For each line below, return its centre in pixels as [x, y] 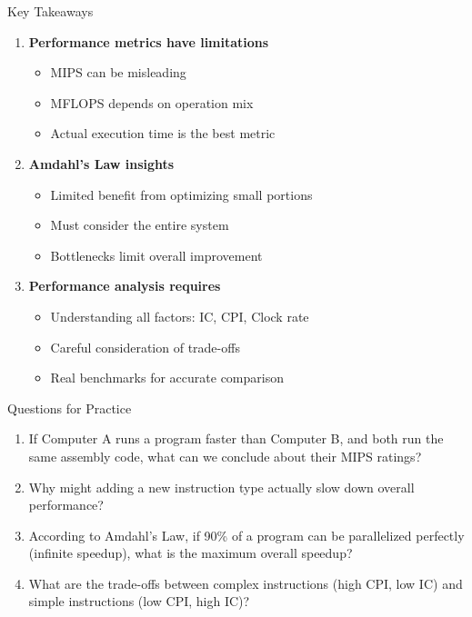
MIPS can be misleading [118, 72]
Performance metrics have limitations [149, 41]
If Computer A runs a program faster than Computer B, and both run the [236, 438]
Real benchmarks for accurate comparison [167, 378]
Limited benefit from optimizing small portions [181, 194]
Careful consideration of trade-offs [145, 347]
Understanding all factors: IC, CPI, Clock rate [180, 316]
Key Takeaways [50, 11]
